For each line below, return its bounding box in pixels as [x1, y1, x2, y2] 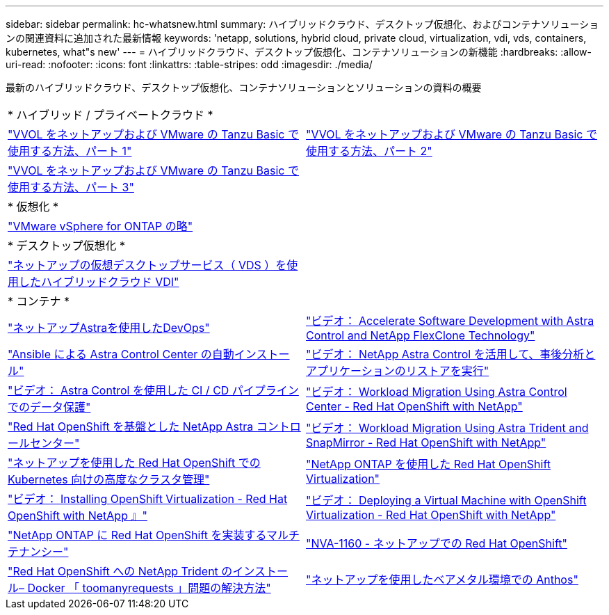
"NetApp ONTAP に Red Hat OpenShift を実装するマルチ [8, 528, 300, 542]
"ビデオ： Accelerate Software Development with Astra [306, 314, 594, 328]
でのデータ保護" [8, 400, 91, 414]
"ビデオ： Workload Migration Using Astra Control [306, 385, 567, 399]
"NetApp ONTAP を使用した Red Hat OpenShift [306, 457, 551, 471]
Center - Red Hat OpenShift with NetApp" [306, 399, 523, 413]
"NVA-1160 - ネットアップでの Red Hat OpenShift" [306, 536, 567, 550]
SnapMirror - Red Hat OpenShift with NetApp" [306, 436, 546, 449]
